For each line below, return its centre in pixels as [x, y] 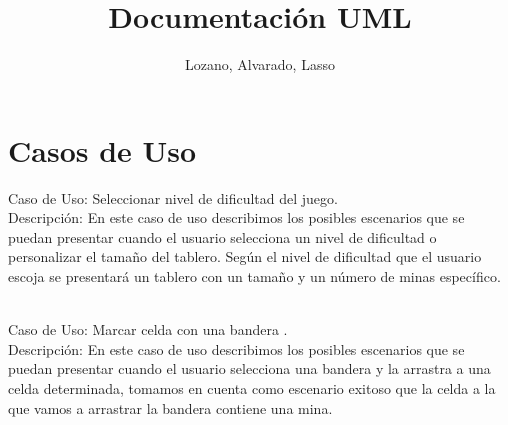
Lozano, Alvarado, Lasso [260, 64]
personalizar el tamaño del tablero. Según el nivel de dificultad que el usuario [245, 256]
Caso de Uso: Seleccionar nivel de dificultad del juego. [173, 197]
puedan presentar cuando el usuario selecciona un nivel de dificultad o [222, 236]
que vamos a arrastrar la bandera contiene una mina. [170, 407]
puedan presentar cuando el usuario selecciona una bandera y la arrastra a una [249, 368]
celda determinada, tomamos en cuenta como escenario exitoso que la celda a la [252, 388]
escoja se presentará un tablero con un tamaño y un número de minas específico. [254, 276]
